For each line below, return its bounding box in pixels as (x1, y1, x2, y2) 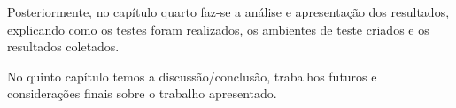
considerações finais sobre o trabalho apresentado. (7, 84, 277, 103)
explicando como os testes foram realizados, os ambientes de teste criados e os (7, 19, 429, 38)
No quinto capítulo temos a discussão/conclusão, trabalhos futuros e (7, 66, 377, 85)
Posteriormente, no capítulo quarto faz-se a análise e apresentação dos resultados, (7, 3, 450, 20)
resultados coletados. (7, 37, 120, 56)
